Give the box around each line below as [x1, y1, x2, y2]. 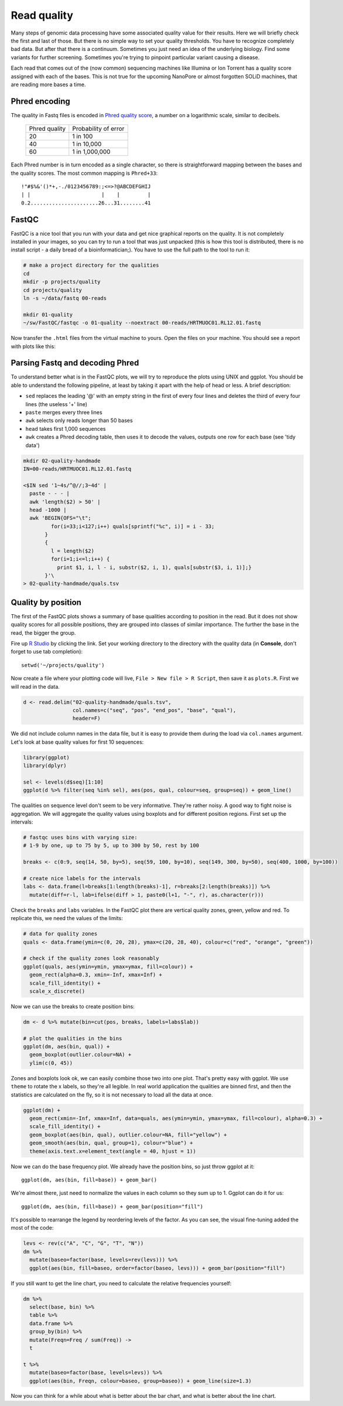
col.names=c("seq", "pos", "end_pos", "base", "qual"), [72, 707, 236, 714]
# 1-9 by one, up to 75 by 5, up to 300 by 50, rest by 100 [23, 842, 200, 849]
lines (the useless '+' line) [25, 400, 88, 407]
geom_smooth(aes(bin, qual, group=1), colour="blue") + [29, 1140, 193, 1146]
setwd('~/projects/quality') [21, 662, 105, 668]
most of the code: [11, 1224, 54, 1231]
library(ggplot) [23, 754, 70, 761]
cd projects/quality [23, 287, 82, 293]
